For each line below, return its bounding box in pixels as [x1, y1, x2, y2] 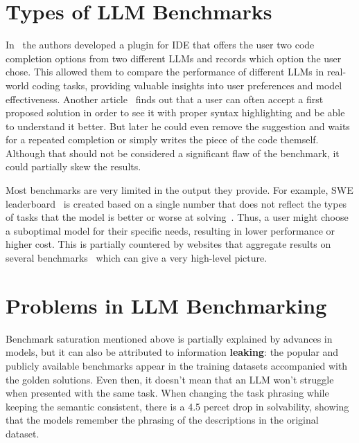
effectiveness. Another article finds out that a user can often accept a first [6, 91, 324, 106]
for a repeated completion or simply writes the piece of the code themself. [6, 132, 319, 147]
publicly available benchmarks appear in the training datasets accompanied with [6, 358, 348, 372]
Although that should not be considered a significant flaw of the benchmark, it [6, 145, 340, 160]
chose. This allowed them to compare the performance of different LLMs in [6, 64, 324, 79]
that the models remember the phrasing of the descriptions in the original [6, 413, 319, 427]
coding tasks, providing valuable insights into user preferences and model [32, 78, 342, 92]
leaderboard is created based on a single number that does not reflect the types [6, 196, 347, 210]
